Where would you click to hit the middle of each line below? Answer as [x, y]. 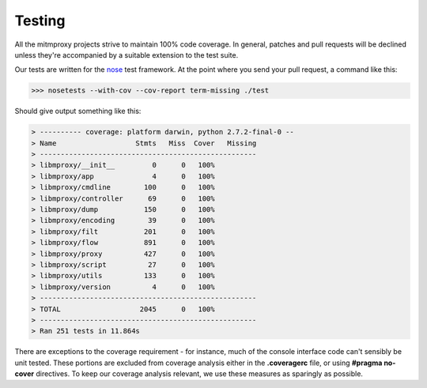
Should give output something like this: [78, 111]
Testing [40, 21]
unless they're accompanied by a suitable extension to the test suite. [127, 55]
